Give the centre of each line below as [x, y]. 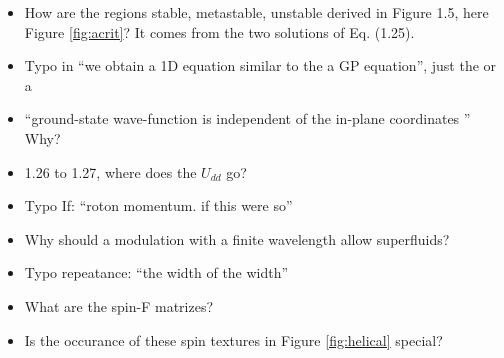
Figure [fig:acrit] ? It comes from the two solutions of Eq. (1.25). [219, 31]
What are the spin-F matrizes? [119, 305]
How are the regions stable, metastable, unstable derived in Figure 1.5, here [256, 12]
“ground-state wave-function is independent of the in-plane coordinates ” [247, 118]
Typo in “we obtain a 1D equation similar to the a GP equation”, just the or [260, 65]
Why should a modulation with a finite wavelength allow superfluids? [237, 238]
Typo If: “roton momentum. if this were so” [158, 205]
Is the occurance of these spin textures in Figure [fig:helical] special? [233, 339]
